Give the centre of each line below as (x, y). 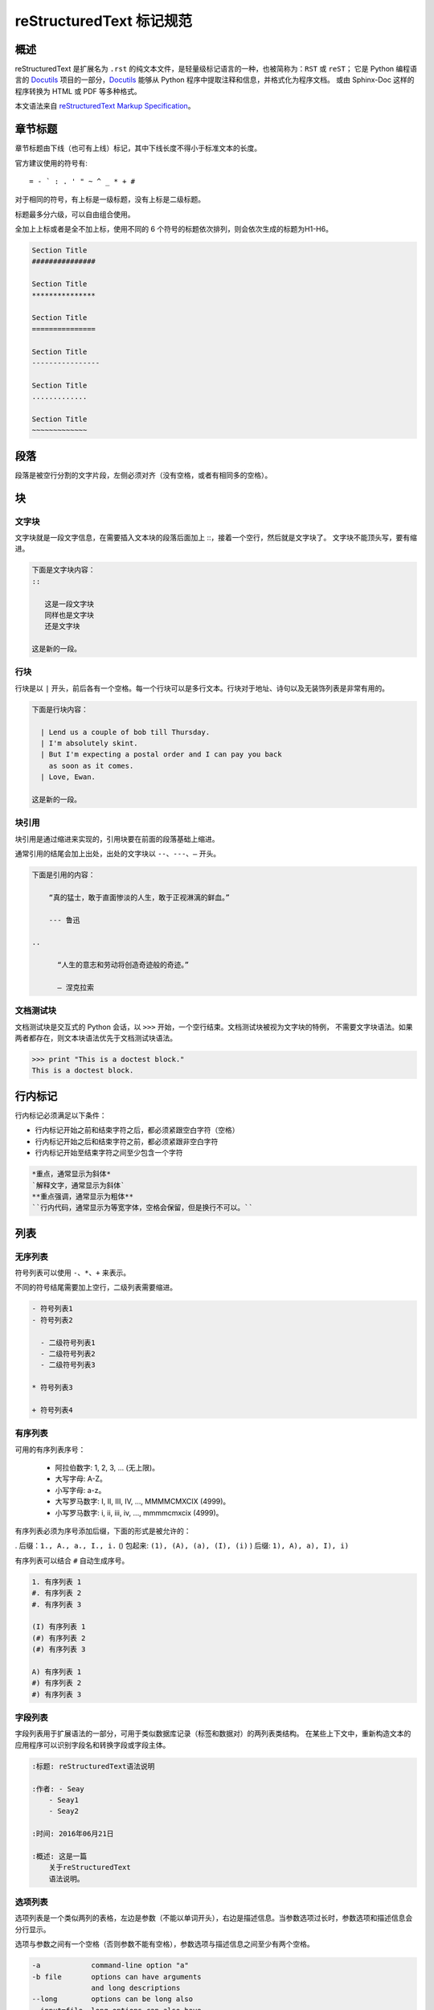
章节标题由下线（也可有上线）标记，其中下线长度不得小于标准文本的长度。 (138, 148)
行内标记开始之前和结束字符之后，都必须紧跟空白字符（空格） (137, 1130)
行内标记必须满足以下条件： (61, 1115)
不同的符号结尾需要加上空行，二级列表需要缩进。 (96, 1287)
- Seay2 (64, 1811)
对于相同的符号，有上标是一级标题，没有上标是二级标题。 (110, 199)
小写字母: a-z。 (80, 1490)
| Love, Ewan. (68, 777)
